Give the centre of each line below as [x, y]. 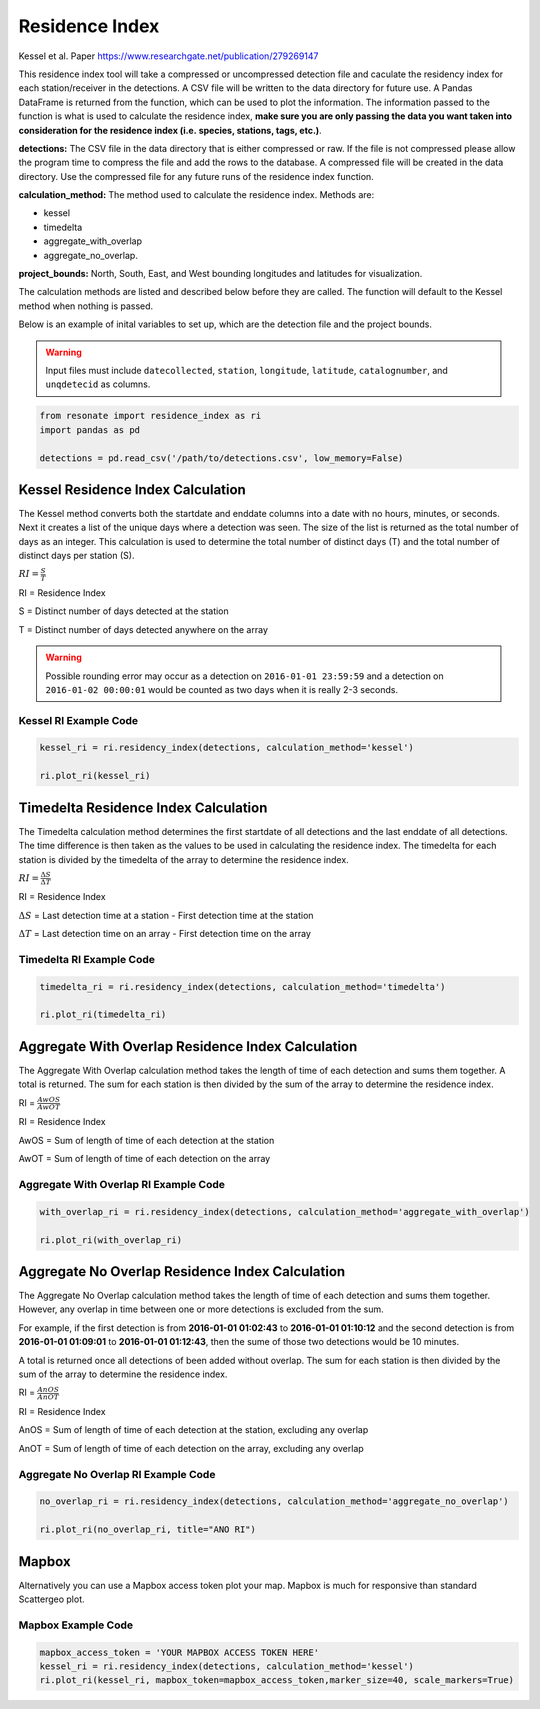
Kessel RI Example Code [78, 720]
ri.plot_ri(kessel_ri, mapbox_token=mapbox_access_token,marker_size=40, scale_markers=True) [277, 1680]
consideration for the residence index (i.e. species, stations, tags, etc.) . [170, 130]
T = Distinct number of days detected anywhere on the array [143, 629]
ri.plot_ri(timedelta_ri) [103, 1014]
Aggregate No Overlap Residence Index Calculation [182, 1271]
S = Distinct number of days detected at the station [123, 611]
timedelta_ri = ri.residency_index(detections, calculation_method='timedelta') [242, 986]
